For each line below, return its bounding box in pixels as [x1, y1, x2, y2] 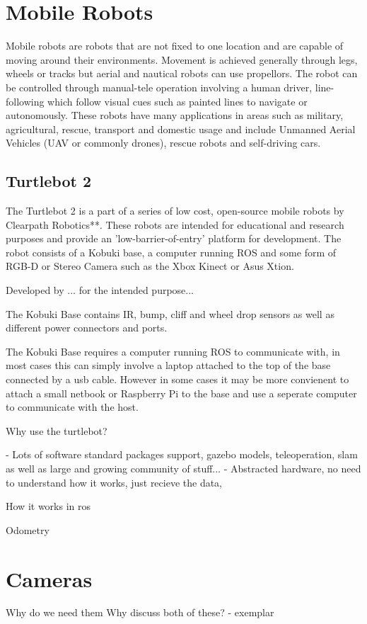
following [6, 93, 45, 108]
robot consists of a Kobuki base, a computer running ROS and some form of [6, 244, 337, 259]
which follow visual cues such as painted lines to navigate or [47, 93, 308, 108]
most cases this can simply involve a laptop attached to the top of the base [6, 358, 331, 373]
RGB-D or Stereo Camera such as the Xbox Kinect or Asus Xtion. [6, 259, 294, 273]
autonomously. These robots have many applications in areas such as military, [6, 108, 344, 123]
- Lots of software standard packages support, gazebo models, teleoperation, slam [6, 447, 358, 462]
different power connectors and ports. [6, 320, 168, 335]
